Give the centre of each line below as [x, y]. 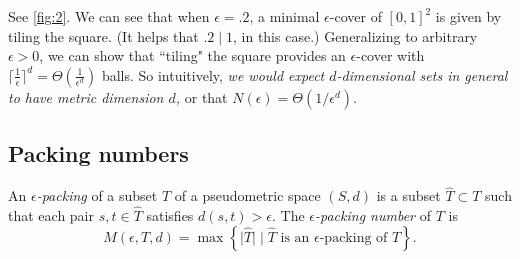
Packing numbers [98, 153]
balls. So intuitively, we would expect [213, 74]
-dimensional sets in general [422, 74]
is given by [468, 16]
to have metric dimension [86, 96]
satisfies [170, 215]
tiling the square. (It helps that [103, 35]
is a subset [408, 195]
